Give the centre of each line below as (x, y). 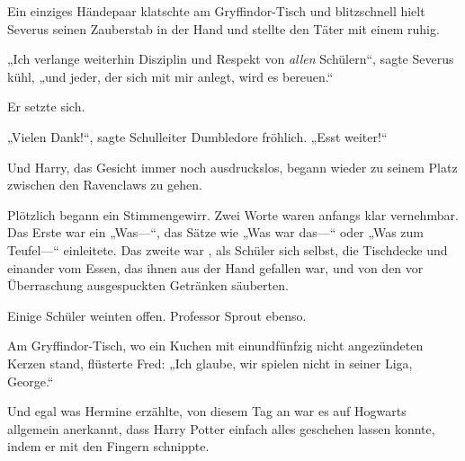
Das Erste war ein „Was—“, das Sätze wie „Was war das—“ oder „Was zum (216, 232)
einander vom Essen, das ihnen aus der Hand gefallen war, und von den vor (215, 267)
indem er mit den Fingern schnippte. (108, 446)
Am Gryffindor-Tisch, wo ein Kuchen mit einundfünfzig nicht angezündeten (215, 346)
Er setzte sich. (46, 106)
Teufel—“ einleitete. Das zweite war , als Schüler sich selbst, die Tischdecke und (228, 249)
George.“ (31, 381)
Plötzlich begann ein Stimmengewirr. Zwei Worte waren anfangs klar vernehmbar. (233, 214)
